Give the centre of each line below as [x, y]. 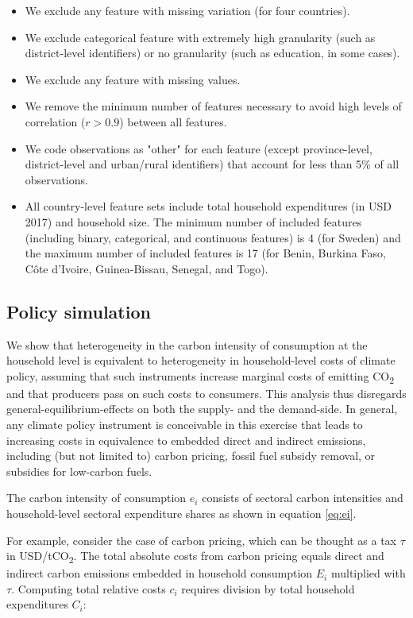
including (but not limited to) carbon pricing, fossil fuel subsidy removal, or [191, 456]
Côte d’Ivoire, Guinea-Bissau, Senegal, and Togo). [147, 268]
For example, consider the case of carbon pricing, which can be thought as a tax [201, 540]
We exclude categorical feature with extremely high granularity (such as [200, 37]
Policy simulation [79, 311]
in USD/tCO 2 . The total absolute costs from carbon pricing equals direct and [195, 556]
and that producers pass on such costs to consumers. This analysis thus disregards [206, 393]
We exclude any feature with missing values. [133, 79]
